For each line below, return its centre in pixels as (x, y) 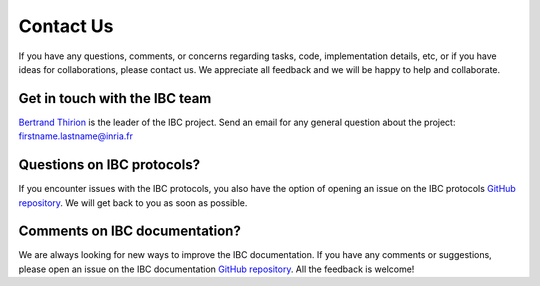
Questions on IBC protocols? (109, 165)
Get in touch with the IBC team (115, 98)
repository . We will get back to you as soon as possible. (133, 202)
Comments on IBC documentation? (130, 231)
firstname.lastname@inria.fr (76, 136)
